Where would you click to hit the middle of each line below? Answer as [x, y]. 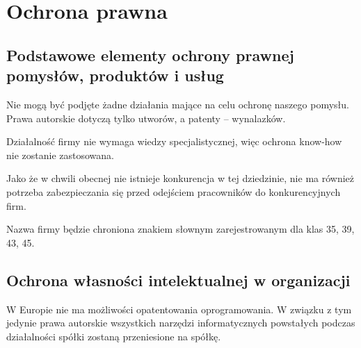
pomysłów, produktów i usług [115, 75]
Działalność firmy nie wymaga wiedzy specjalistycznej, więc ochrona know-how [174, 141]
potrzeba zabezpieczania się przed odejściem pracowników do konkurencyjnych [174, 191]
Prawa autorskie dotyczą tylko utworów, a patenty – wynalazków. [146, 118]
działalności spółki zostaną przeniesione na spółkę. [114, 336]
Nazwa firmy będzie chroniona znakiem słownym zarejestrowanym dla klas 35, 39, [180, 229]
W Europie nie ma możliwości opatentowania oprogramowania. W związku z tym [179, 309]
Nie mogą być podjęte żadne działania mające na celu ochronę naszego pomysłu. [178, 104]
